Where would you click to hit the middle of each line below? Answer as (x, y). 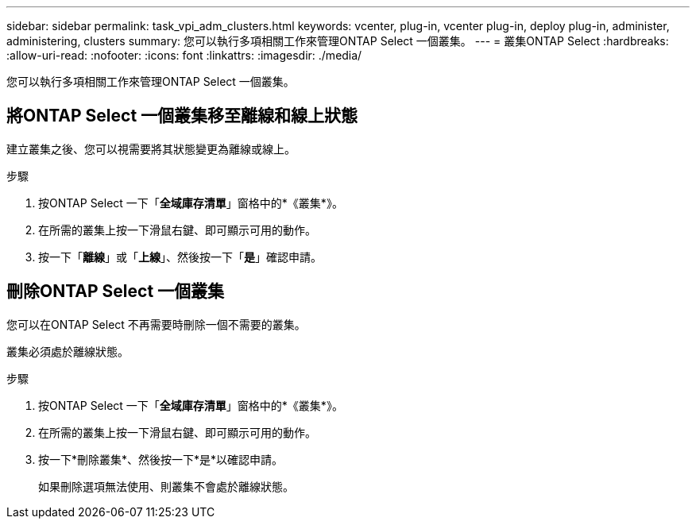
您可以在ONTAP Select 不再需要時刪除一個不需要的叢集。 (156, 324)
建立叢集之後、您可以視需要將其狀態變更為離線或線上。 (151, 149)
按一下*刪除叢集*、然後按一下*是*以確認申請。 (161, 459)
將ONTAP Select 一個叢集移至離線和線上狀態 (182, 116)
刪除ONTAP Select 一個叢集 (116, 291)
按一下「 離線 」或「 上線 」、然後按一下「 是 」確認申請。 (180, 257)
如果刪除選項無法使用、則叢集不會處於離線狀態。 (166, 486)
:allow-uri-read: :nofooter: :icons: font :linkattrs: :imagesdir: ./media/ (184, 55)
